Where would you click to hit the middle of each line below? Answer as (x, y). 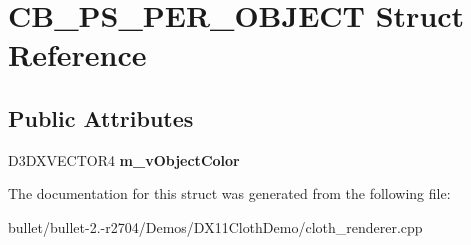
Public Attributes (101, 117)
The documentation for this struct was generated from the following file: (229, 193)
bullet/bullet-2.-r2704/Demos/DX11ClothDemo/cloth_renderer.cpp (215, 226)
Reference (77, 54)
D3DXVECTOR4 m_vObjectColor (124, 159)
